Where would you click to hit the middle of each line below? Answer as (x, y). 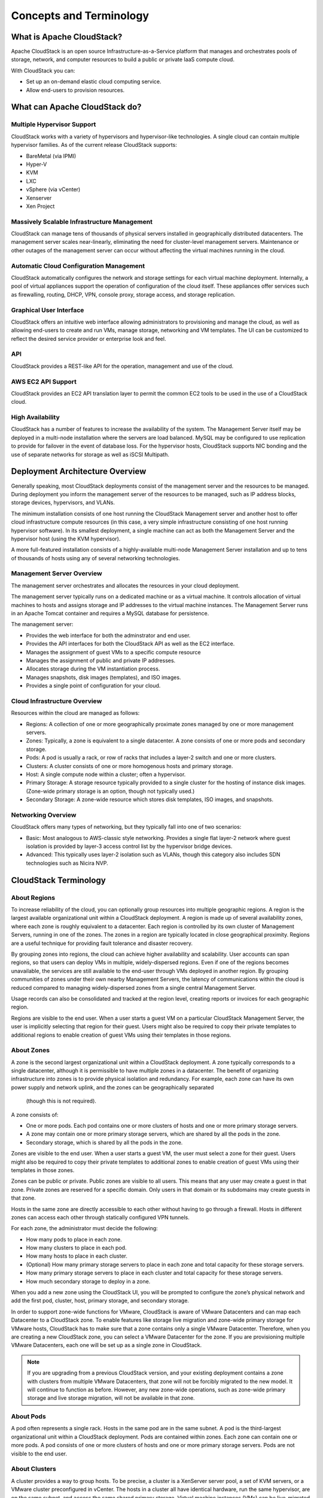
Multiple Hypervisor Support (54, 125)
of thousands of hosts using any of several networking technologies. (96, 558)
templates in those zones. (43, 1170)
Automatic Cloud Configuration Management (78, 265)
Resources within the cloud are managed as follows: (75, 713)
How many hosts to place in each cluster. (77, 1256)
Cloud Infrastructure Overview (57, 701)
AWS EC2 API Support (44, 382)
